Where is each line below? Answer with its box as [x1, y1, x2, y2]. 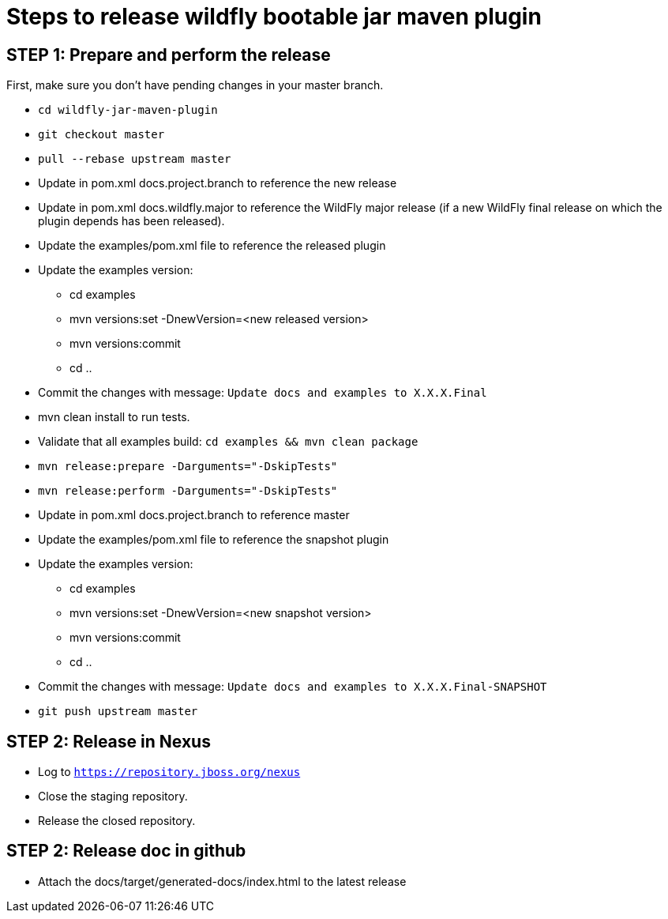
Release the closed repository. [38, 814, 196, 828]
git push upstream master [38, 705, 198, 718]
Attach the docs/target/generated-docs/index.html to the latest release [38, 874, 407, 888]
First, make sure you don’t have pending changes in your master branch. [6, 78, 384, 92]
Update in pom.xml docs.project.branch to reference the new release [38, 176, 397, 190]
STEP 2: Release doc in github [6, 841, 246, 861]
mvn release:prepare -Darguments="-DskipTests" [38, 460, 338, 473]
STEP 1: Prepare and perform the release [6, 44, 331, 65]
